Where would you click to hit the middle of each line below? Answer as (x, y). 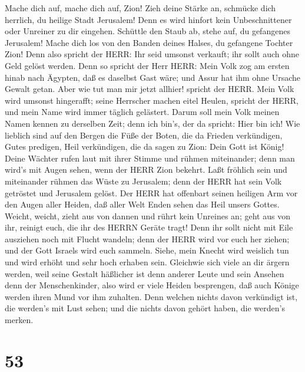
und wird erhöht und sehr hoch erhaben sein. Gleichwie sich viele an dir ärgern (147, 262)
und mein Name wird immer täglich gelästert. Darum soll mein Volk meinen (142, 112)
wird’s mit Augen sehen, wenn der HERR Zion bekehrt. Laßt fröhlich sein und (146, 169)
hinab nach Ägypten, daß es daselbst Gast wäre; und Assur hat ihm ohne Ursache (153, 77)
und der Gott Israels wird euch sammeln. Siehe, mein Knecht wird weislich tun (147, 250)
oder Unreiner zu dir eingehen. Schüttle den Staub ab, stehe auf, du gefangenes (147, 31)
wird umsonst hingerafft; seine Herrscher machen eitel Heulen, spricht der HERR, (152, 100)
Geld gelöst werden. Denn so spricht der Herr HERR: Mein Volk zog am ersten (147, 65)
